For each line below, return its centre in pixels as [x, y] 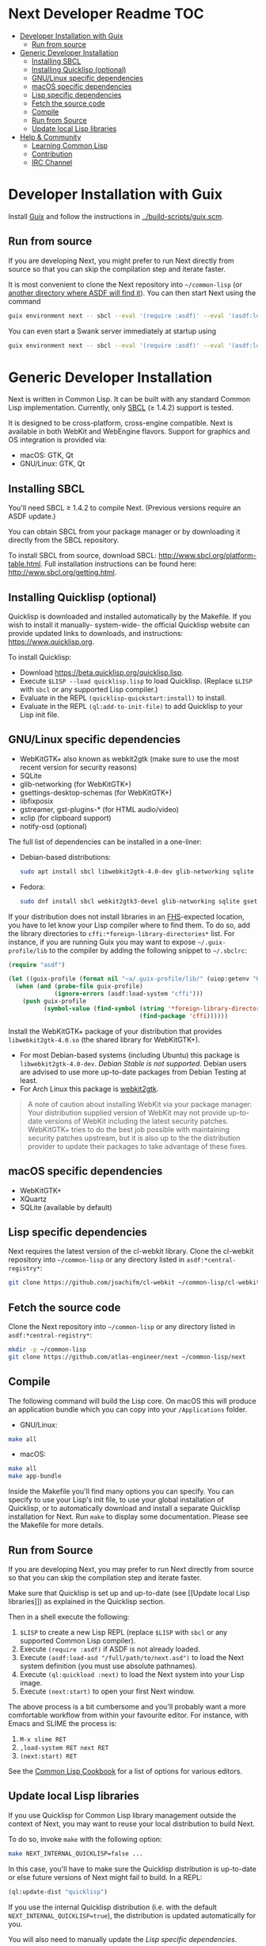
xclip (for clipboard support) [66, 818]
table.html [25, 564]
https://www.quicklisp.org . [51, 642]
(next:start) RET [48, 1756]
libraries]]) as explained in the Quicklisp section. [87, 1601]
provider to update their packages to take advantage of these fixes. [137, 1146]
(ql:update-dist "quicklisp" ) [58, 1892]
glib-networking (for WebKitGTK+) [76, 784]
